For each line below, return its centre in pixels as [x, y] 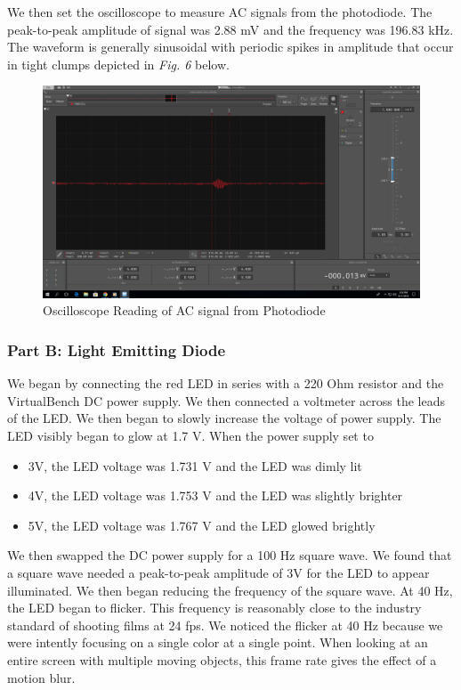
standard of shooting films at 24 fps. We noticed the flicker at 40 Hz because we [225, 625]
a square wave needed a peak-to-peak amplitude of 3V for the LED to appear [218, 573]
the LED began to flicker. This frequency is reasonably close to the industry [214, 608]
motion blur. [41, 677]
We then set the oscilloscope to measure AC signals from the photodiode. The [220, 12]
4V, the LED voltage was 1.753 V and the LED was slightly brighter [215, 495]
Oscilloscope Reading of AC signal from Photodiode [184, 310]
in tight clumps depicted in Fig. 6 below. [118, 64]
